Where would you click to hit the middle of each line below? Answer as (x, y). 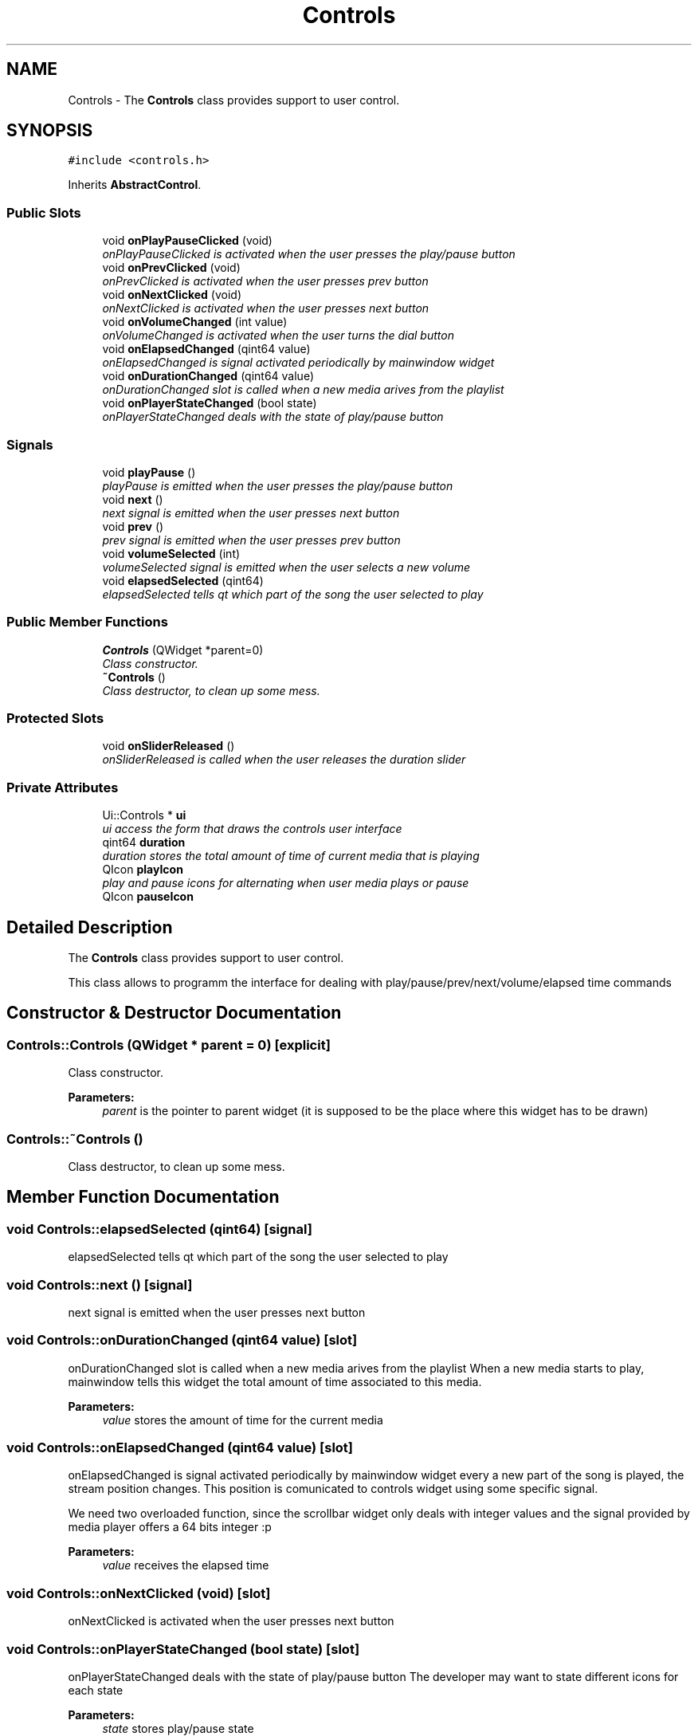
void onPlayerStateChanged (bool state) (210, 403)
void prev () (133, 526)
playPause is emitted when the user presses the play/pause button (278, 485)
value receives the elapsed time (186, 1565)
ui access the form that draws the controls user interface (252, 829)
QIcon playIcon (143, 870)
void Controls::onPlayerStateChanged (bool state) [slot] (183, 1649)
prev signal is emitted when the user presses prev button (251, 540)
